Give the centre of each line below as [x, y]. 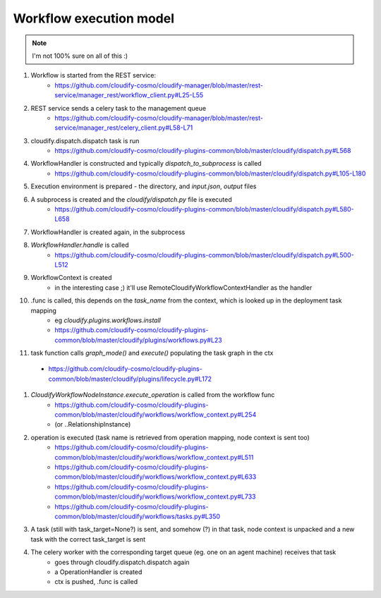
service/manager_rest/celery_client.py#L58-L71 [124, 128]
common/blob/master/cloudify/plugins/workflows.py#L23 [138, 340]
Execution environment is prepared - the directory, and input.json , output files [144, 186]
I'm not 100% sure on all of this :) [80, 56]
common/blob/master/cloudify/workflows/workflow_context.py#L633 [156, 477]
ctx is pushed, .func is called [96, 582]
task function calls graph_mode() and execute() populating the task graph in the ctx [152, 353]
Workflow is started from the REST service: [93, 75]
